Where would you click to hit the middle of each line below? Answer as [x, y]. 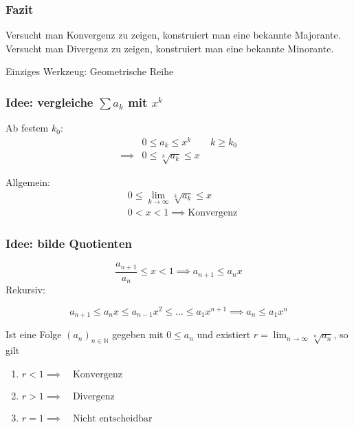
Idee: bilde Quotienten [69, 243]
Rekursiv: [25, 290]
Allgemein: [28, 182]
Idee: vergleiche [49, 102]
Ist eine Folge [34, 334]
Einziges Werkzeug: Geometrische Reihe [90, 71]
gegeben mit [138, 334]
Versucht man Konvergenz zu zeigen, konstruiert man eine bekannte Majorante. [173, 35]
